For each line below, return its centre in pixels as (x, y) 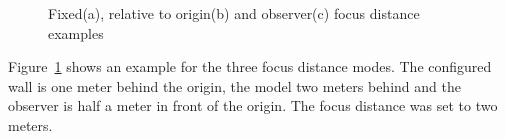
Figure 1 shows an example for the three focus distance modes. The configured (250, 66)
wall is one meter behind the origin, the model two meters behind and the (234, 85)
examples (76, 32)
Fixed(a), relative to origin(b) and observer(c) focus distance (234, 13)
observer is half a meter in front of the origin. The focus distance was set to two (253, 105)
